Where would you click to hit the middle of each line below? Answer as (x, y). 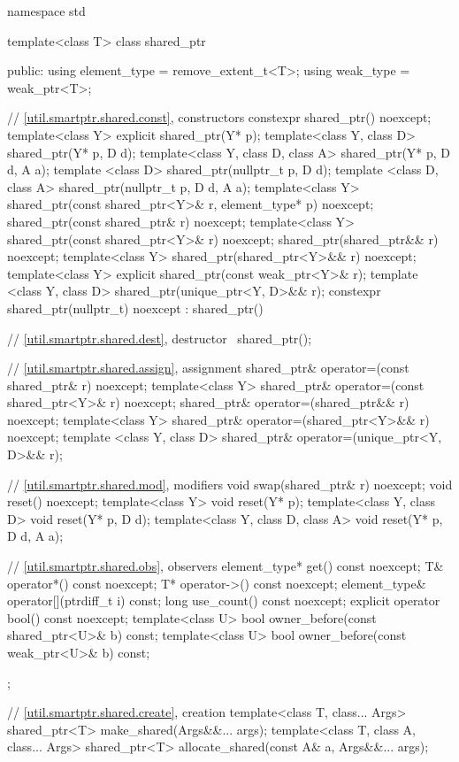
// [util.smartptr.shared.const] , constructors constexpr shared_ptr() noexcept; (219, 117)
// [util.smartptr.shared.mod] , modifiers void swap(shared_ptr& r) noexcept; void (230, 484)
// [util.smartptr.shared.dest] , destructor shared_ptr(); (160, 338)
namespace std (46, 11)
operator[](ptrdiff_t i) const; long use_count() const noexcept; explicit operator (224, 600)
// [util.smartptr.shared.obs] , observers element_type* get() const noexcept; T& (226, 566)
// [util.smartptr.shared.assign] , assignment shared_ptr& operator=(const (208, 368)
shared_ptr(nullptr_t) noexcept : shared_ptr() (135, 308)
